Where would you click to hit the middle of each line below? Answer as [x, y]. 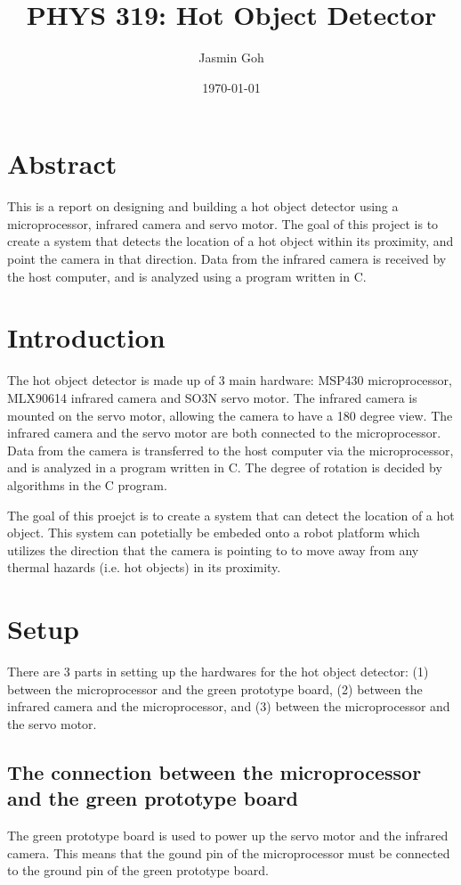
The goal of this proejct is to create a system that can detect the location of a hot [231, 515]
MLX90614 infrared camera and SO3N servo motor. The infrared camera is [212, 397]
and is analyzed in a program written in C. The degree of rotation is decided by [225, 467]
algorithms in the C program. [87, 484]
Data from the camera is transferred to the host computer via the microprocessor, [230, 450]
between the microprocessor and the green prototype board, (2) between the [215, 688]
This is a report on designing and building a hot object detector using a [203, 206]
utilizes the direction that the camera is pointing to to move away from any [213, 549]
